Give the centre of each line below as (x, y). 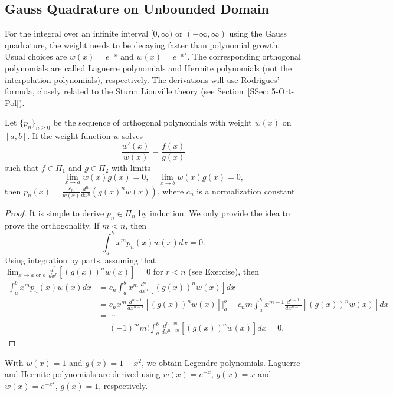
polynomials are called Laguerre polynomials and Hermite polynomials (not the (148, 67)
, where (171, 191)
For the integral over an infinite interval (77, 33)
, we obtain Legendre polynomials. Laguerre (221, 362)
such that (22, 167)
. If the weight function (69, 136)
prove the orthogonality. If (52, 225)
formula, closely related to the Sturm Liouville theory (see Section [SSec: (137, 91)
